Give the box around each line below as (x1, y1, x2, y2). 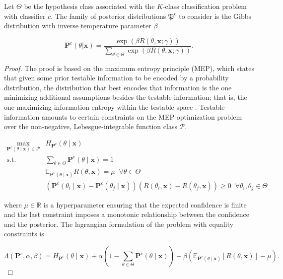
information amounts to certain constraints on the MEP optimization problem (4, 111, 242, 122)
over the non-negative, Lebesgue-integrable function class (4, 121, 177, 132)
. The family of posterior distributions (51, 10, 166, 21)
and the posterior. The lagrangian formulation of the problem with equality (4, 218, 233, 229)
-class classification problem (162, 1, 247, 11)
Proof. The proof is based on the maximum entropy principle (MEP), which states (4, 63, 254, 73)
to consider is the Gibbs (179, 10, 252, 21)
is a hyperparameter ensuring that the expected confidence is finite (43, 199, 247, 209)
